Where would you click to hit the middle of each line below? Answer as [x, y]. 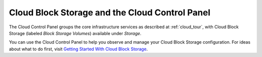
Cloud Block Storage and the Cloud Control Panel [110, 12]
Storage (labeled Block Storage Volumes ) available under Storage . [75, 33]
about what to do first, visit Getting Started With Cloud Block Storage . [78, 49]
